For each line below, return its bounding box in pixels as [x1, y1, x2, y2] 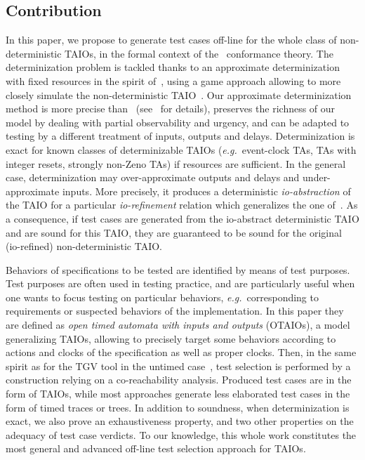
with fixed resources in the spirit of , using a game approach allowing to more [6, 73, 341, 88]
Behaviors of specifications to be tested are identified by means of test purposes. [6, 262, 350, 277]
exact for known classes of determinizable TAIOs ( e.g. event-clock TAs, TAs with [6, 142, 357, 157]
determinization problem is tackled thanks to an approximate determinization [6, 60, 340, 74]
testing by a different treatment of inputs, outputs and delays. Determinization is [6, 129, 355, 143]
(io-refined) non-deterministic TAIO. [6, 239, 163, 254]
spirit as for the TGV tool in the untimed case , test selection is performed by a [6, 358, 351, 373]
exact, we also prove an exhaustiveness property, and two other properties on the [6, 414, 354, 428]
